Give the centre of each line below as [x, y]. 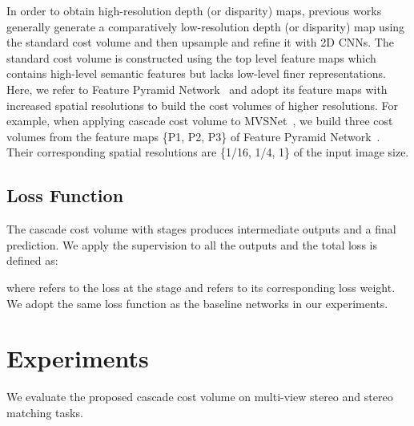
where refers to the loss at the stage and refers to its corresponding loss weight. [201, 287]
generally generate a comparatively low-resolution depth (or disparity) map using [206, 26]
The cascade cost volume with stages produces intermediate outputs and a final [201, 229]
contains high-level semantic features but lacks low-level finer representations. [196, 73]
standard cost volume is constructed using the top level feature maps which [191, 57]
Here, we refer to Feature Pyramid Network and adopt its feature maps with [197, 89]
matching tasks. [45, 412]
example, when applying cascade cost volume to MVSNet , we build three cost [200, 121]
